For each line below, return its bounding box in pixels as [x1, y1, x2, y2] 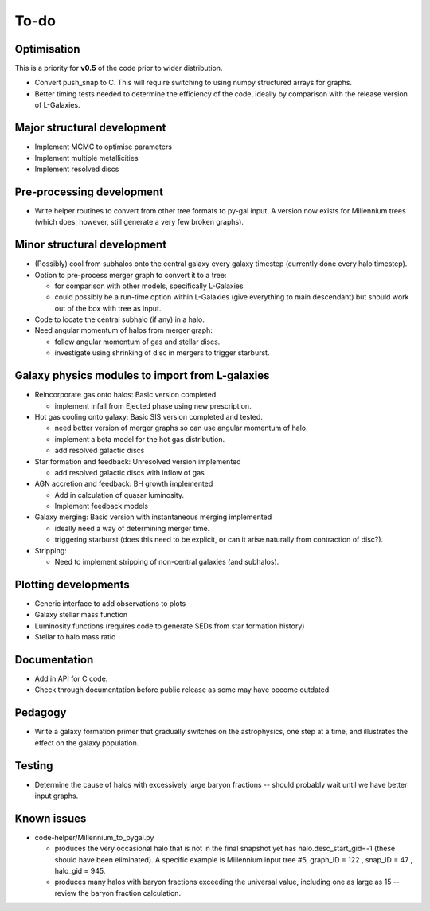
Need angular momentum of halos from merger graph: [34, 326, 213, 335]
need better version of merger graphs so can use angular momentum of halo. [54, 423, 308, 433]
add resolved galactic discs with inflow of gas [54, 467, 205, 477]
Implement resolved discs [34, 164, 119, 174]
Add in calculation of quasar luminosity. [54, 490, 185, 499]
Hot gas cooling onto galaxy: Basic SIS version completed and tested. [34, 412, 263, 421]
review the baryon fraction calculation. [54, 888, 182, 897]
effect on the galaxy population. [34, 737, 139, 748]
